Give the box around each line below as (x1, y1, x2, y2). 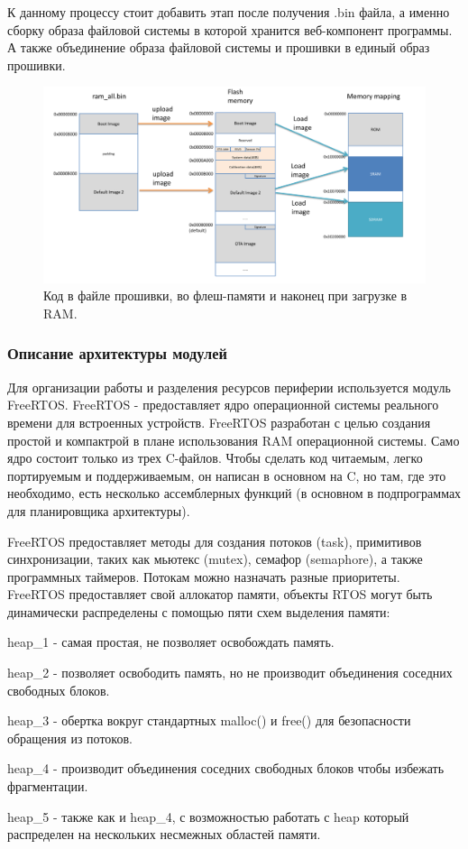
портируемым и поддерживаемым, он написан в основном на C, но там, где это (7, 466, 446, 484)
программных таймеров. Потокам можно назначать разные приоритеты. (7, 567, 400, 586)
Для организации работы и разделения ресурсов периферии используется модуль (7, 377, 451, 396)
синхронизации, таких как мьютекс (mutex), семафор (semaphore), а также (7, 549, 423, 568)
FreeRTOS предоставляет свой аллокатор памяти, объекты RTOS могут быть (7, 585, 433, 604)
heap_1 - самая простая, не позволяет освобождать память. (7, 632, 335, 651)
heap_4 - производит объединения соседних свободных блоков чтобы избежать (7, 759, 445, 778)
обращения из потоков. (7, 728, 133, 747)
